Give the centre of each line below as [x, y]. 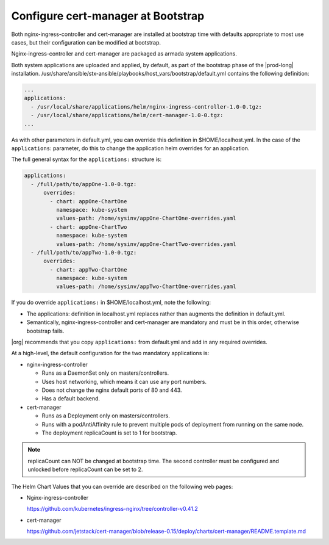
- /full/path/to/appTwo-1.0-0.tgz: [84, 252]
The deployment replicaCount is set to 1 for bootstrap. [109, 433]
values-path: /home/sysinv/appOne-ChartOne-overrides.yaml [146, 218]
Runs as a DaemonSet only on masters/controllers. [105, 373]
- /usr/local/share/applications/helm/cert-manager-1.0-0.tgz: [127, 115]
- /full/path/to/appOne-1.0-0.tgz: [84, 184]
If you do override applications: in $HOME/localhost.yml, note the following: [111, 303]
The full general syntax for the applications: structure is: [87, 159]
